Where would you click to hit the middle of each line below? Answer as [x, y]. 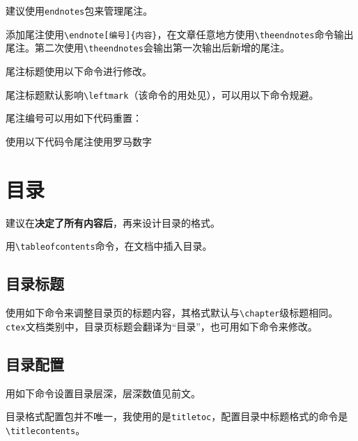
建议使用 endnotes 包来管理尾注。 [79, 10]
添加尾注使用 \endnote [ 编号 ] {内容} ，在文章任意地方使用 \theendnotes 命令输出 [180, 34]
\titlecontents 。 [46, 430]
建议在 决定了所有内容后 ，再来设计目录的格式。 [113, 222]
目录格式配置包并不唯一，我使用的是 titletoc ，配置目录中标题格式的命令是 [177, 416]
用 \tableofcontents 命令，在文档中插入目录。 [109, 246]
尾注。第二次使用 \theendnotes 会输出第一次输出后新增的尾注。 [148, 48]
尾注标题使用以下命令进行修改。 [79, 71]
